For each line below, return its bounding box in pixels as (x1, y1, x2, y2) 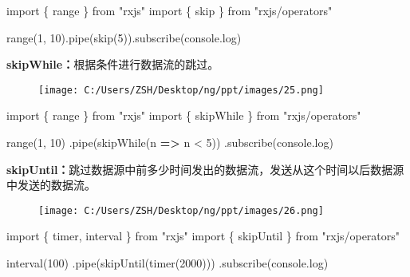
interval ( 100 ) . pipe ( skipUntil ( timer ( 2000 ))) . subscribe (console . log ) (6, 255, 329, 271)
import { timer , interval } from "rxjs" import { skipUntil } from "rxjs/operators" (6, 228, 400, 244)
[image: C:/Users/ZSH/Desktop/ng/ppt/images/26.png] (38, 204, 324, 216)
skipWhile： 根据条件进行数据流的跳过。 (6, 56, 219, 73)
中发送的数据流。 (6, 176, 96, 193)
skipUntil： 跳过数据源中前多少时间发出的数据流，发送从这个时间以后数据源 (6, 160, 404, 177)
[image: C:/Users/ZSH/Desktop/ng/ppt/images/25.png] (38, 84, 324, 96)
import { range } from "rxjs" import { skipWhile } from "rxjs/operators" (6, 107, 361, 124)
